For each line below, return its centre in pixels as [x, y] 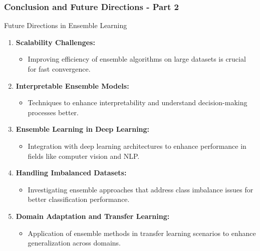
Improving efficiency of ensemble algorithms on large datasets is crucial [137, 59]
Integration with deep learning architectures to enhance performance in [137, 146]
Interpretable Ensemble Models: [72, 85]
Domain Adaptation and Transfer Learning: [93, 216]
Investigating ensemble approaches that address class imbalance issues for [141, 189]
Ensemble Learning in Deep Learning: [83, 129]
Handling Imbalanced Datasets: [71, 173]
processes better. [53, 112]
